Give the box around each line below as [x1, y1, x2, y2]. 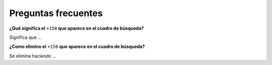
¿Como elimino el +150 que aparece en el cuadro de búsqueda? [9, 43, 145, 50]
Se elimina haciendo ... [9, 53, 56, 59]
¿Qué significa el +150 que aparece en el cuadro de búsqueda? [9, 25, 144, 31]
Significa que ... [9, 34, 42, 40]
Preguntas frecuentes [9, 8, 103, 19]
